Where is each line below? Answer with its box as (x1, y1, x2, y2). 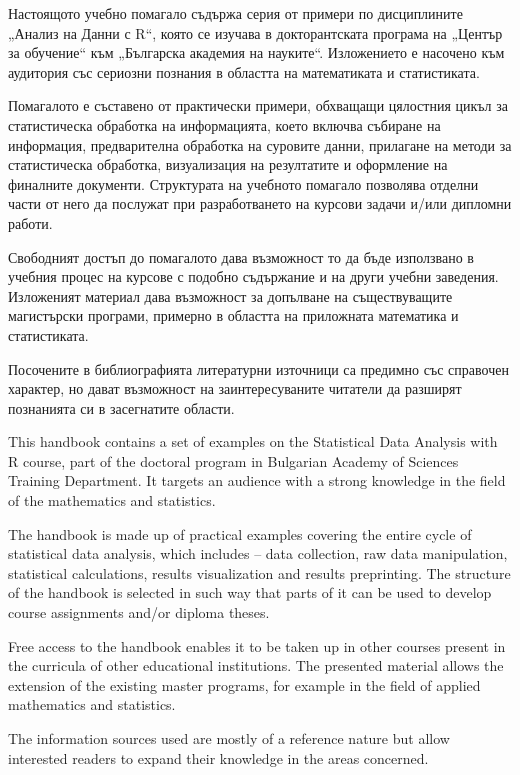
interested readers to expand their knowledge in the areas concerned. (8, 747, 429, 768)
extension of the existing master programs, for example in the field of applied (8, 674, 481, 695)
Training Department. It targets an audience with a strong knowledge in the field (8, 470, 506, 491)
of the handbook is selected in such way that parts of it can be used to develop (8, 582, 492, 603)
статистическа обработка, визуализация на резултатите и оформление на (8, 154, 448, 175)
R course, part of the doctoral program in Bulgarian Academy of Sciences (8, 450, 459, 471)
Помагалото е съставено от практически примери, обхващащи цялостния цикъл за (8, 95, 508, 116)
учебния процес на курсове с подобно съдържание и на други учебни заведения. (8, 266, 499, 287)
